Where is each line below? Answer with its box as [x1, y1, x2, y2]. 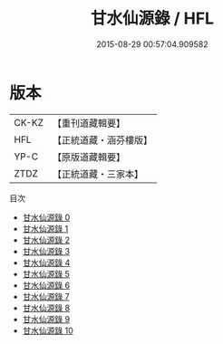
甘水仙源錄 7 [22, 291, 70, 301]
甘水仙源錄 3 [22, 245, 71, 256]
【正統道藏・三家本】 [52, 167, 143, 180]
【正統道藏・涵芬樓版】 [52, 133, 152, 146]
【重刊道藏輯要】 [52, 117, 125, 129]
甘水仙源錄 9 [22, 313, 71, 324]
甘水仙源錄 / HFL [90, 8, 215, 29]
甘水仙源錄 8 [22, 302, 71, 313]
